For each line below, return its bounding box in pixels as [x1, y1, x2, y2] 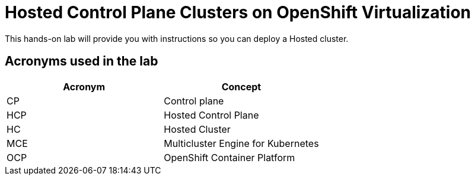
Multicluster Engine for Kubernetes [164, 137, 319, 149]
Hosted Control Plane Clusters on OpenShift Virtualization [5, 2, 471, 22]
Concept [221, 80, 262, 93]
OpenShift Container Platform [164, 151, 295, 163]
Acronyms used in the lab [5, 54, 158, 69]
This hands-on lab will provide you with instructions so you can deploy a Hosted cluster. [5, 33, 349, 44]
